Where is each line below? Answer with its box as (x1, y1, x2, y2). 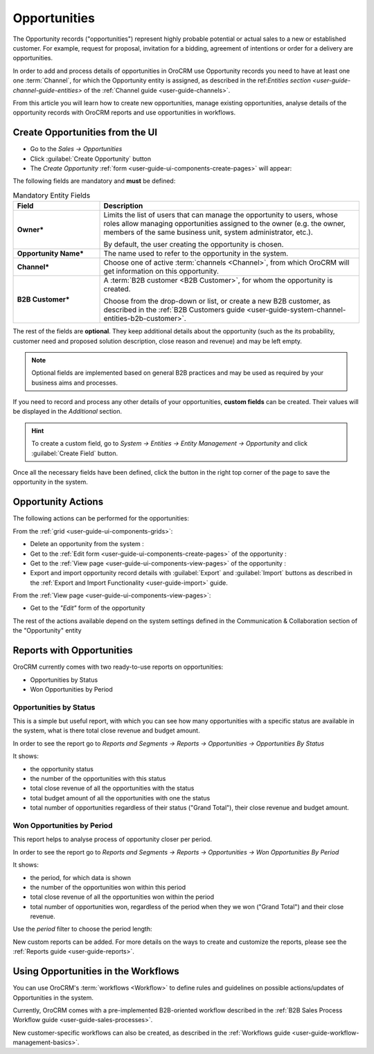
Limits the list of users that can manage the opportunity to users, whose (103, 210, 339, 220)
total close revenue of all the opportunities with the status (30, 784, 195, 793)
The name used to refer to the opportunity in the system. (103, 249, 289, 258)
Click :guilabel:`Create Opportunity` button (30, 155, 152, 163)
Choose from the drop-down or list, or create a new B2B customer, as (103, 297, 331, 306)
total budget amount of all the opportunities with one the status (30, 793, 211, 802)
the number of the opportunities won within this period (30, 883, 186, 891)
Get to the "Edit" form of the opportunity (30, 604, 145, 613)
